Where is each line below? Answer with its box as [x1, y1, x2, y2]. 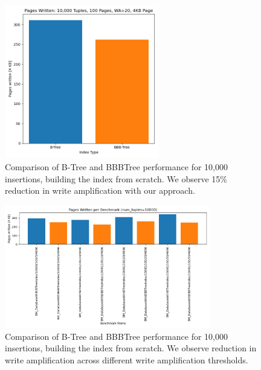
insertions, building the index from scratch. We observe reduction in [5, 342, 257, 354]
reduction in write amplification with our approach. [5, 184, 195, 197]
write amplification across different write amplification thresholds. [5, 354, 248, 366]
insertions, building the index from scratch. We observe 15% [5, 172, 227, 185]
